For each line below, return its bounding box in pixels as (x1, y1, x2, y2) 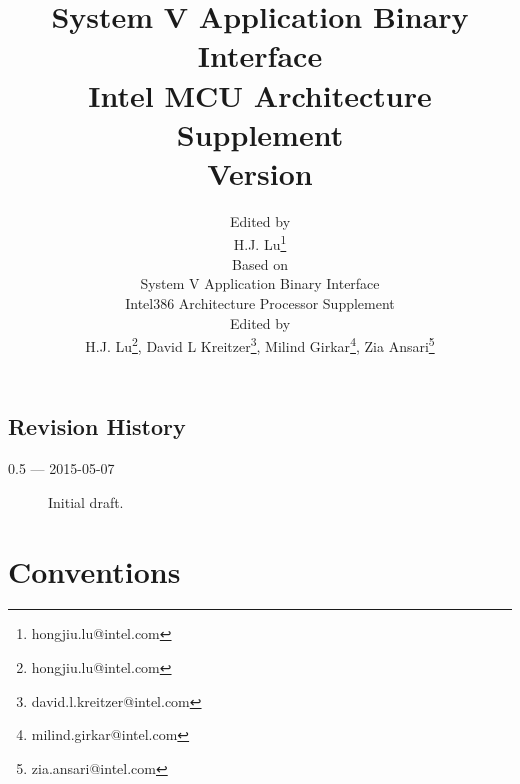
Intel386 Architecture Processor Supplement (125, 292, 395, 313)
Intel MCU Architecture (88, 74, 432, 115)
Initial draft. (48, 491, 124, 512)
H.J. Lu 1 (233, 231, 287, 255)
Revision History (8, 411, 186, 442)
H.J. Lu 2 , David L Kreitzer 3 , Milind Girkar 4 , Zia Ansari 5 (85, 333, 435, 356)
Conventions (8, 550, 181, 591)
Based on (232, 253, 288, 274)
